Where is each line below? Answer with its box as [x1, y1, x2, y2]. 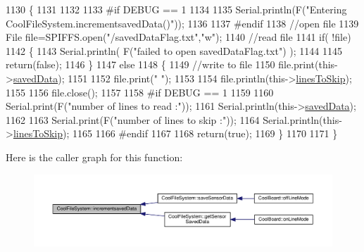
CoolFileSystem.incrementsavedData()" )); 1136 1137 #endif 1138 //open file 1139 [6, 15, 359, 30]
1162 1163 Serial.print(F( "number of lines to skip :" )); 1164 [6, 112, 260, 127]
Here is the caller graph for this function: [6, 149, 183, 164]
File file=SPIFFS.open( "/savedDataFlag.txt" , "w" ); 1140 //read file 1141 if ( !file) [6, 30, 351, 44]
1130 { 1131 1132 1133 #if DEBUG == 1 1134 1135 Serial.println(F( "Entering [6, 2, 347, 16]
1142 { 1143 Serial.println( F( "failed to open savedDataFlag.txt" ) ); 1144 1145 [6, 43, 342, 58]
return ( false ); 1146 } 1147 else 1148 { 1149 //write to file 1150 [6, 57, 275, 72]
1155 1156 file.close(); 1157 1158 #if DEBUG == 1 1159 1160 [6, 84, 274, 99]
